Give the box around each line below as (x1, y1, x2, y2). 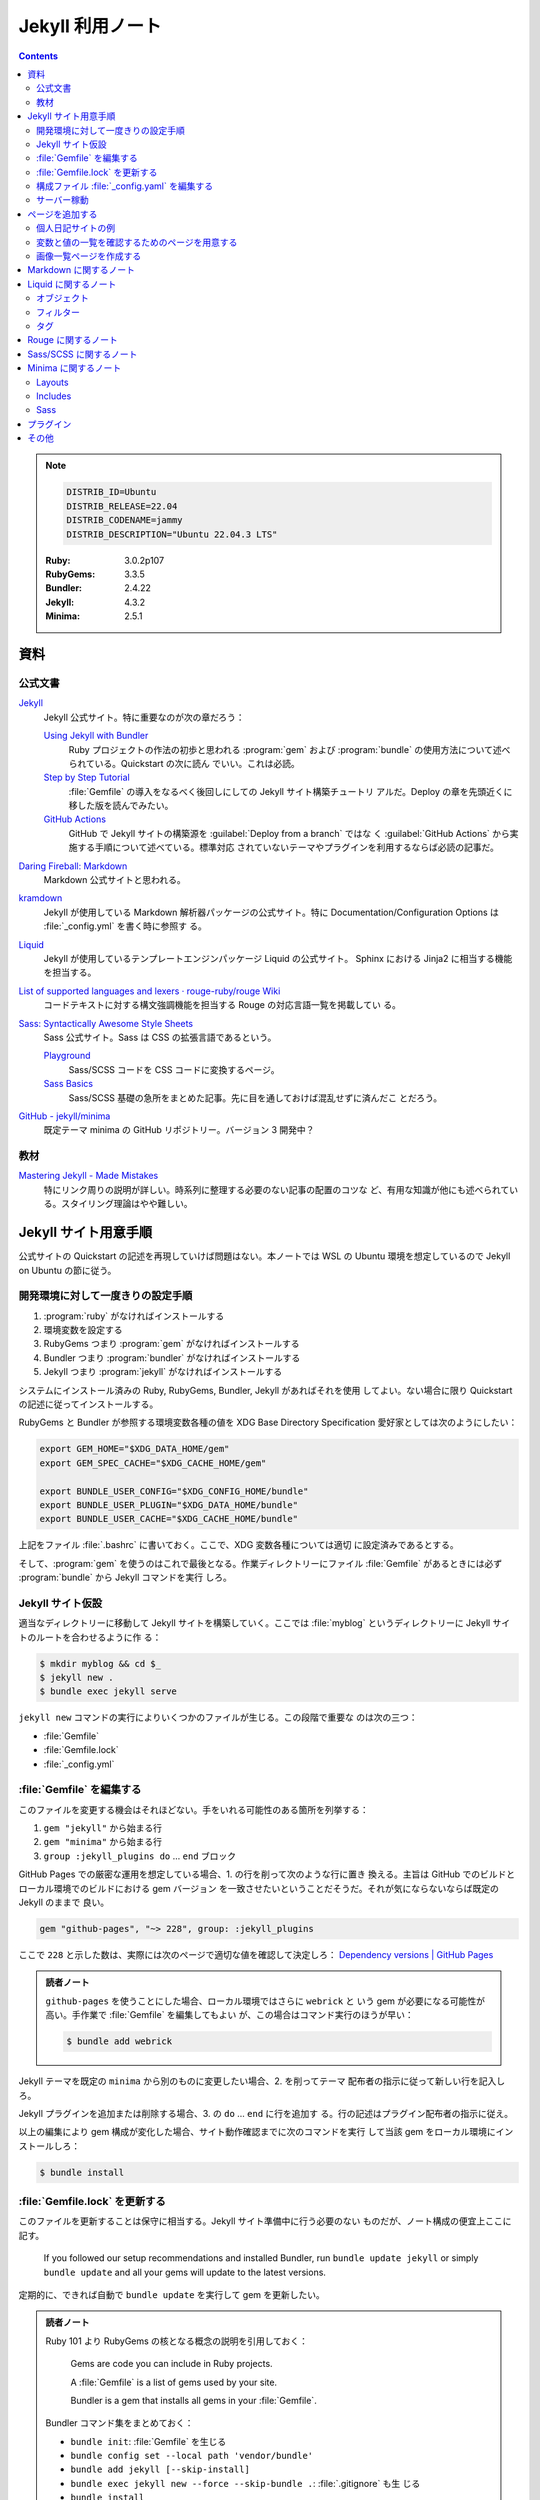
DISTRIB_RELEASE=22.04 (66, 500, 178, 512)
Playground (43, 1050, 91, 1062)
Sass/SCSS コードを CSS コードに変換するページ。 (68, 1063, 280, 1075)
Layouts (36, 376, 69, 388)
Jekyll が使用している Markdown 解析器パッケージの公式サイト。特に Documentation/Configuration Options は (43, 906, 500, 918)
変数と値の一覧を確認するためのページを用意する (36, 236, 238, 248)
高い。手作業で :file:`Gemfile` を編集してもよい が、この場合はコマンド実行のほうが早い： (45, 2009, 414, 2021)
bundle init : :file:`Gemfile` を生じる (70, 2435, 227, 2447)
